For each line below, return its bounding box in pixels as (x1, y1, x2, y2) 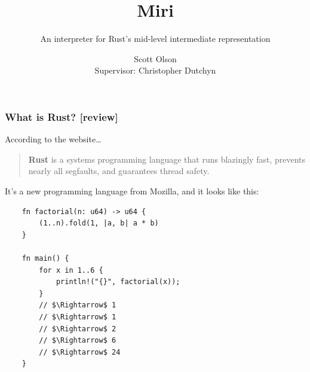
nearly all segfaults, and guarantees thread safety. (28, 164, 210, 177)
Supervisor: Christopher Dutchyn (94, 64, 216, 77)
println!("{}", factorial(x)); (56, 278, 180, 286)
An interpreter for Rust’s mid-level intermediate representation (40, 32, 271, 45)
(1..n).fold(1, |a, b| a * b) (39, 219, 159, 228)
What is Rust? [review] (5, 109, 118, 124)
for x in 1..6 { (39, 266, 103, 275)
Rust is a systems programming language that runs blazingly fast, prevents (28, 153, 306, 165)
